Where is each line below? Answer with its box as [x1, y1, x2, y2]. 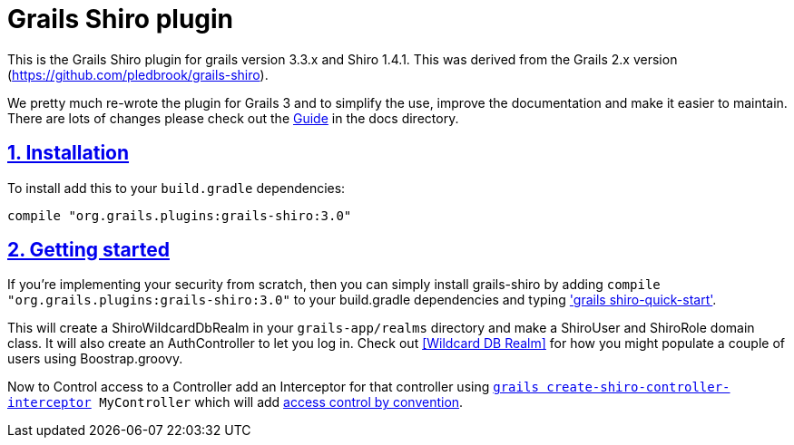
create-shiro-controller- [546, 380, 730, 395]
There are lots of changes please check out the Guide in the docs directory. [7, 110, 459, 126]
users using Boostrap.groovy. [7, 351, 183, 367]
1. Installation [7, 141, 130, 165]
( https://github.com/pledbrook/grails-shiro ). [7, 66, 269, 82]
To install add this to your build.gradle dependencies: [7, 179, 346, 196]
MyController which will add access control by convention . [99, 394, 464, 411]
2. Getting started [7, 238, 170, 262]
